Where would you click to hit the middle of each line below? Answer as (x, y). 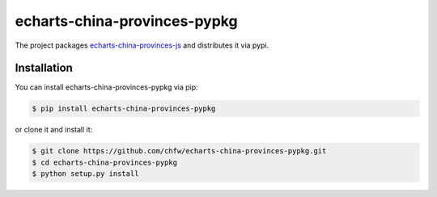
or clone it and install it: (54, 130)
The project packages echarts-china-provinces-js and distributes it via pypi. (142, 45)
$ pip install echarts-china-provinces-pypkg (124, 109)
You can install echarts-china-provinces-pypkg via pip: (106, 87)
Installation (44, 68)
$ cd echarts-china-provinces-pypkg (105, 162)
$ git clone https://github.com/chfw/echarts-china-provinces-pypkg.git (179, 151)
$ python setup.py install (85, 174)
